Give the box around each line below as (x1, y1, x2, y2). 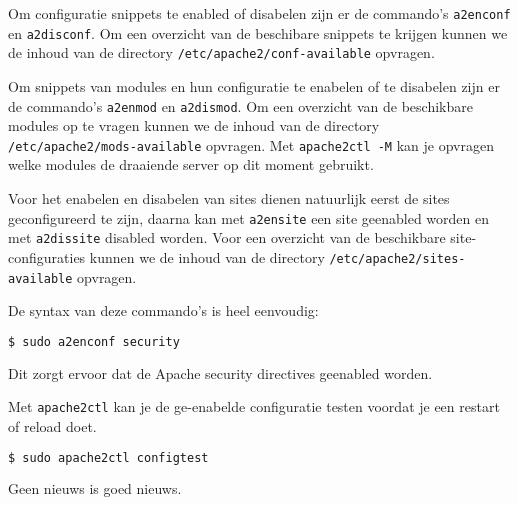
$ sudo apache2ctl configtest (8, 450, 209, 465)
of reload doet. (8, 416, 97, 436)
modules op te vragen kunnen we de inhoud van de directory (8, 115, 380, 136)
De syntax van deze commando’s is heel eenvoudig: (8, 300, 319, 321)
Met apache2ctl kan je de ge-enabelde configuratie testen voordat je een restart (8, 396, 500, 417)
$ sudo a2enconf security (8, 334, 180, 349)
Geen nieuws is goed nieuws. (8, 478, 182, 499)
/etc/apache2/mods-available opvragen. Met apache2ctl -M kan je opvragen (8, 134, 494, 155)
